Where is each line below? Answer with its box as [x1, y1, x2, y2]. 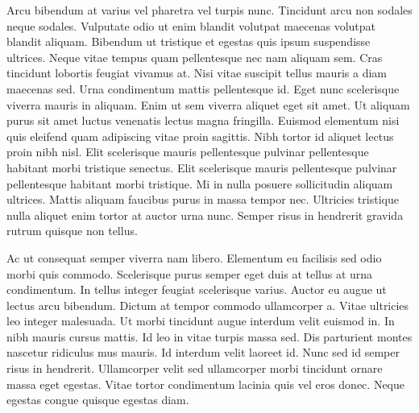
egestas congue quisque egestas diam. [6, 391, 189, 408]
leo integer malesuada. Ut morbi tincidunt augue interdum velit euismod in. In [6, 312, 395, 329]
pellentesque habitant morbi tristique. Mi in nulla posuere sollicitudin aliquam [6, 175, 393, 192]
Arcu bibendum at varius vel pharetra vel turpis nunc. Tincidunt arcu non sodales [6, 2, 413, 18]
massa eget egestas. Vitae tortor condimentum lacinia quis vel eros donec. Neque [6, 375, 405, 392]
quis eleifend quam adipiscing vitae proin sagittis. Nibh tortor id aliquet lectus [6, 127, 394, 144]
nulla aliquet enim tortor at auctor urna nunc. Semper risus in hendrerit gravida [6, 206, 404, 223]
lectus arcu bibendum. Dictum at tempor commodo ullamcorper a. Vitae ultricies [6, 296, 409, 313]
